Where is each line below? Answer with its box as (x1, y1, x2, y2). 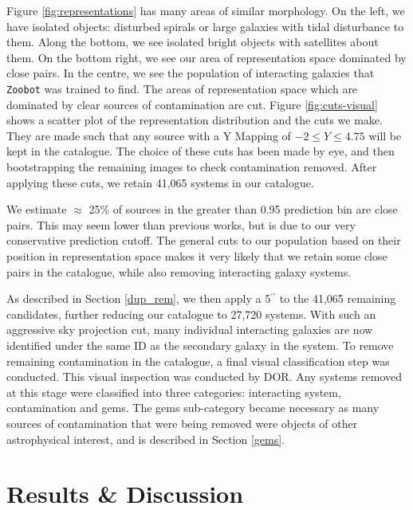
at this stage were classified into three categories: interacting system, (6, 383, 341, 400)
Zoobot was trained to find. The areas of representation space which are (6, 80, 358, 96)
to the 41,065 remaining (279, 290, 396, 307)
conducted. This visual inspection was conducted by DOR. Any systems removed (6, 368, 402, 385)
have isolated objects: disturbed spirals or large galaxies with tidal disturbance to (6, 18, 404, 34)
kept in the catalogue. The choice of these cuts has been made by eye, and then (6, 143, 395, 159)
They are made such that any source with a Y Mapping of (6, 127, 291, 143)
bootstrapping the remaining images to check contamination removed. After (6, 159, 377, 175)
